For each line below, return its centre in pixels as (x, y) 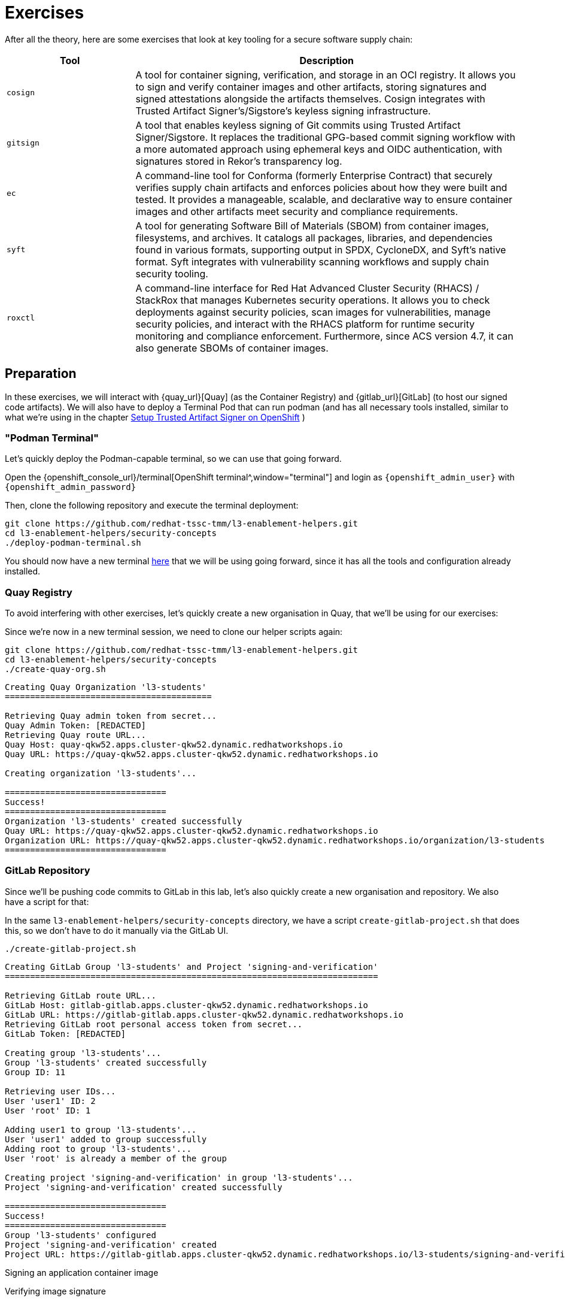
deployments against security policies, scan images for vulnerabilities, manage (313, 312)
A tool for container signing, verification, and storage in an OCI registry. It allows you (326, 75)
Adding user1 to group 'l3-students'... (101, 1129)
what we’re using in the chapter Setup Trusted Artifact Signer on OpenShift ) (155, 417)
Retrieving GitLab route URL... (81, 995)
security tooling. (172, 273)
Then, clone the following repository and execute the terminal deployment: (152, 506)
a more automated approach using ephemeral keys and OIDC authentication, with (319, 149)
